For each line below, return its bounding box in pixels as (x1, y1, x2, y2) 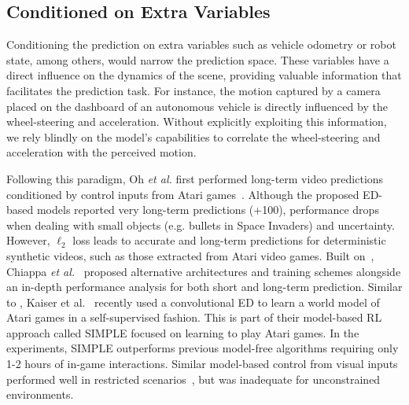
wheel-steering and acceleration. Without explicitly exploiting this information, (6, 113, 387, 130)
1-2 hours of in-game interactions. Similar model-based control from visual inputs (6, 355, 398, 372)
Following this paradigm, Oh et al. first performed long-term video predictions (6, 170, 384, 186)
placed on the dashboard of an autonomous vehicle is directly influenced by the (6, 98, 388, 114)
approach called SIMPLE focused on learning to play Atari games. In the (6, 324, 359, 341)
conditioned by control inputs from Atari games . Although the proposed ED (6, 186, 379, 202)
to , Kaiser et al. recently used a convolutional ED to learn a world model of (6, 293, 380, 310)
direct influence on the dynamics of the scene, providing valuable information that (6, 67, 402, 83)
